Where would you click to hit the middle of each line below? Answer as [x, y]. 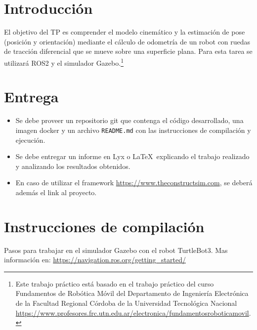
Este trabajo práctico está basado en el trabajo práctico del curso [115, 283]
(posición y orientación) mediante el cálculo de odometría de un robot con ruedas [127, 41]
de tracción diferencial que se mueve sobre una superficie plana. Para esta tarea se [128, 51]
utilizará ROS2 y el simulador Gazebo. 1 [64, 62]
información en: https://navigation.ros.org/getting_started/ [95, 260]
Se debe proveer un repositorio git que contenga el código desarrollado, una [129, 120]
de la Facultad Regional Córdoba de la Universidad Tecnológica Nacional [126, 303]
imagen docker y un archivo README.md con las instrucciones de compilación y [133, 130]
